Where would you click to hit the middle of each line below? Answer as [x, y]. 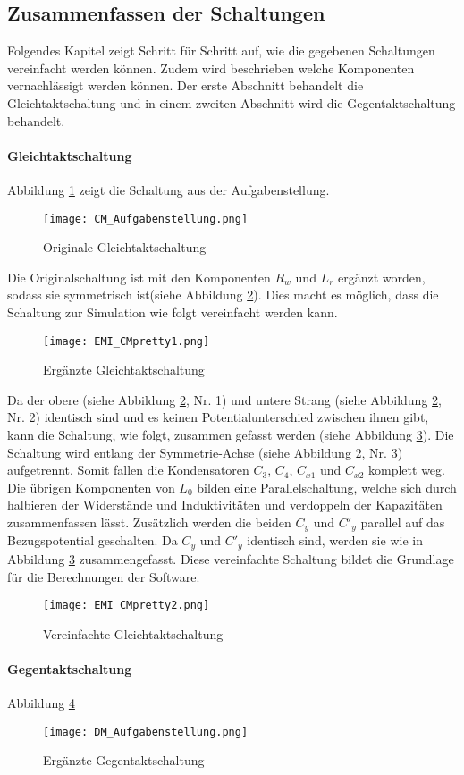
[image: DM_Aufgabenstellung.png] [146, 732]
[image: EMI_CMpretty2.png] [127, 606]
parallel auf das [403, 522]
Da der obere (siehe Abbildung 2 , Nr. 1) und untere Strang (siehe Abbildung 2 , [224, 399]
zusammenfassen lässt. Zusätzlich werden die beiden [149, 522]
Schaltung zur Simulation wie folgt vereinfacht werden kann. [173, 312]
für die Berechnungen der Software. [104, 576]
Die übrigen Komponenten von [91, 487]
